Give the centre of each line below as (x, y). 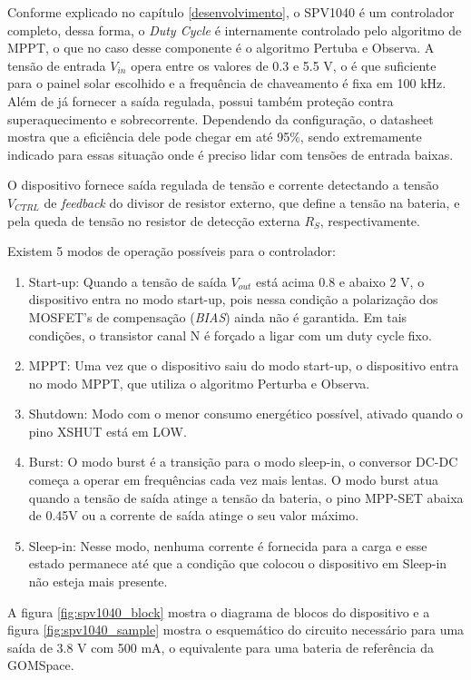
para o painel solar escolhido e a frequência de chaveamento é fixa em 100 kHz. (227, 83)
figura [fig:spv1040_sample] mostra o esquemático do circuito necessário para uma (236, 630)
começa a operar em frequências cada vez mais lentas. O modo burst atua (233, 480)
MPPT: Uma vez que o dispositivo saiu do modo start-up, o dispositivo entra (244, 365)
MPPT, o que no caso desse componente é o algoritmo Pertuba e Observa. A (221, 48)
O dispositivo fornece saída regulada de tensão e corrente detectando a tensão (223, 185)
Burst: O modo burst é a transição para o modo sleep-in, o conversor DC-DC (243, 462)
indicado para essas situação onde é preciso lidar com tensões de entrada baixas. (231, 154)
